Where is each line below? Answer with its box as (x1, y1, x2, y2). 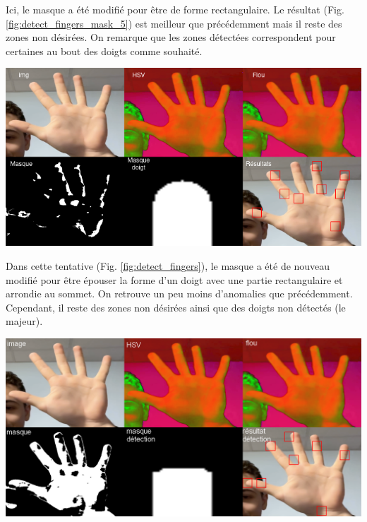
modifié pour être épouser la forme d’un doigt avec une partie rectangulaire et (6, 272, 343, 287)
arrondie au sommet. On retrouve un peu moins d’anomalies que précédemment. (6, 286, 353, 301)
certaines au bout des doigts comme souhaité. (6, 43, 203, 58)
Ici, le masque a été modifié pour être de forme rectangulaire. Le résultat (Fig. (6, 2, 344, 16)
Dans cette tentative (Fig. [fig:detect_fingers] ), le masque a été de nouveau (6, 258, 330, 273)
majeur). (6, 314, 43, 328)
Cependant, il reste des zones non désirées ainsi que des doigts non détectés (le (6, 299, 346, 314)
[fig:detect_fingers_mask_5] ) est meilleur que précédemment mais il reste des (6, 16, 342, 30)
